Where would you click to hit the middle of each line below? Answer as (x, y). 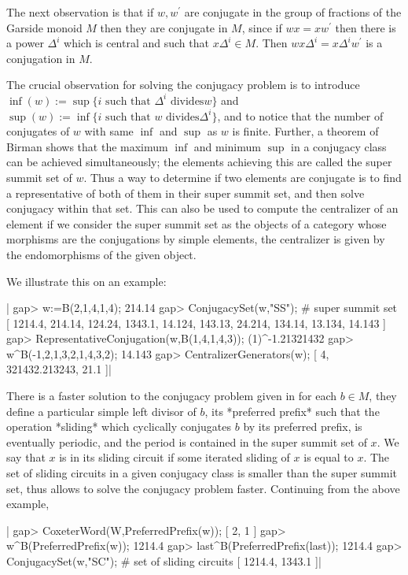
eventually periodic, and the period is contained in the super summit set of (187, 441)
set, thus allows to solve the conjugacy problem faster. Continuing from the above (203, 488)
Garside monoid (44, 27)
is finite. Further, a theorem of (305, 131)
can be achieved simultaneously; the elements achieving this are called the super (199, 162)
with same (109, 131)
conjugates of (38, 131)
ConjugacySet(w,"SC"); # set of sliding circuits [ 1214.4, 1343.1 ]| (164, 561)
